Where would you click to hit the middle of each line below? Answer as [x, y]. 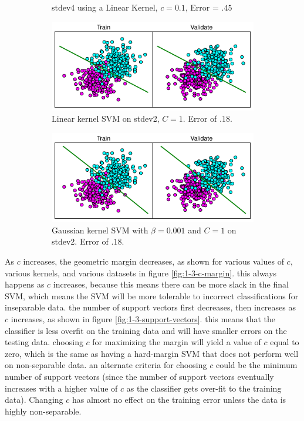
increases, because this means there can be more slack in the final [171, 284]
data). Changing [34, 400]
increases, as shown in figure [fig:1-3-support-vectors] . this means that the [143, 318]
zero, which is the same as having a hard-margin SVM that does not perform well [152, 353]
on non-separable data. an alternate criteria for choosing [106, 365]
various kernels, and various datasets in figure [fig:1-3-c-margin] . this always [141, 273]
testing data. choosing [44, 342]
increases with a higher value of [61, 388]
